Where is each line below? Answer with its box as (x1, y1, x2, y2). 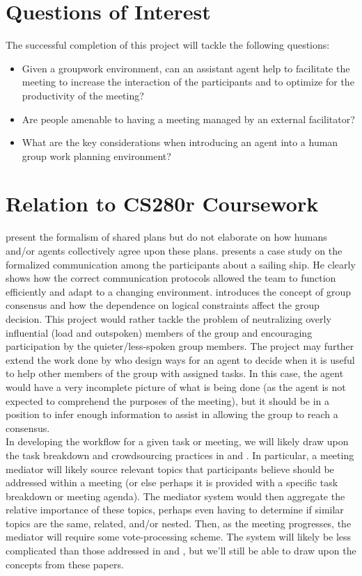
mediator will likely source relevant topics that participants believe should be (6, 461, 334, 476)
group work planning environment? (22, 148, 171, 163)
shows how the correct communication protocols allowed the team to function (6, 271, 336, 285)
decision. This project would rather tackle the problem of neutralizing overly (6, 311, 331, 326)
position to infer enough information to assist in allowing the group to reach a (6, 407, 338, 422)
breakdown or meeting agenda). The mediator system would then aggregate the (6, 488, 345, 503)
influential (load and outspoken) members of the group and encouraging (6, 325, 313, 339)
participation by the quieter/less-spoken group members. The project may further (6, 339, 354, 353)
